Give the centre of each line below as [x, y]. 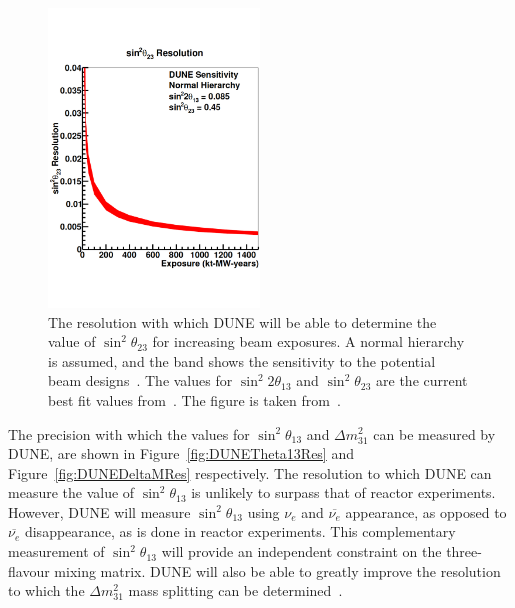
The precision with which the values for [129, 433]
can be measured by [434, 433]
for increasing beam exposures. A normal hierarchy [308, 341]
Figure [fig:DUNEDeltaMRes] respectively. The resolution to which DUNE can [250, 472]
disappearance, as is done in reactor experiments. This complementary [240, 531]
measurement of [56, 551]
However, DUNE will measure [99, 511]
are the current [422, 380]
